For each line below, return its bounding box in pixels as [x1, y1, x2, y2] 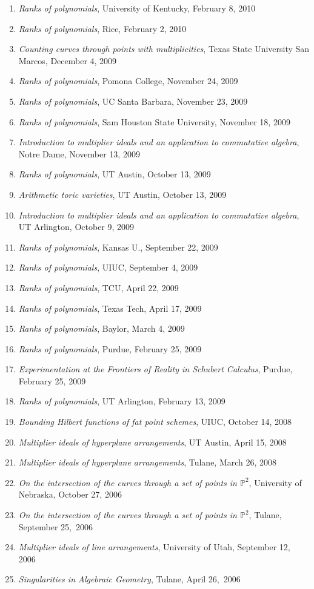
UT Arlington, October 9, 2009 [18, 220, 135, 233]
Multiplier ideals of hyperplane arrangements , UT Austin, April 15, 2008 [18, 435, 287, 448]
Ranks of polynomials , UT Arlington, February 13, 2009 [18, 395, 225, 407]
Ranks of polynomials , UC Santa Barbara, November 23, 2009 [18, 94, 248, 107]
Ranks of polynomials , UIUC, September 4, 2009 [18, 261, 198, 274]
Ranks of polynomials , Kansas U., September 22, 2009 [18, 240, 218, 253]
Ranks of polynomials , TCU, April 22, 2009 [18, 281, 179, 294]
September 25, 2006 [18, 520, 93, 533]
